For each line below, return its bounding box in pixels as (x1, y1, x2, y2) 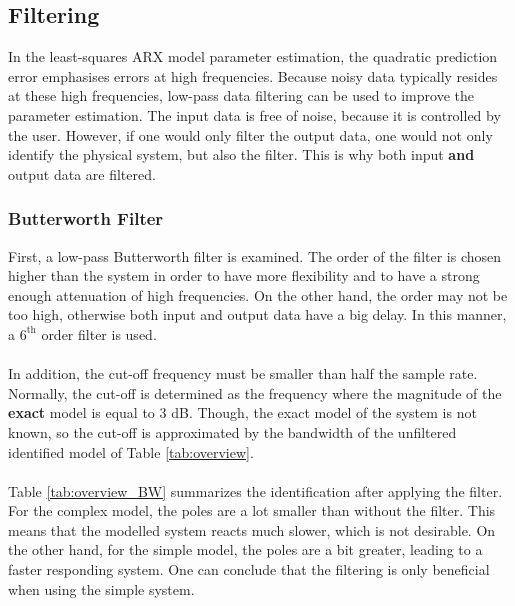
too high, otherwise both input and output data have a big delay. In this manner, (8, 304, 507, 325)
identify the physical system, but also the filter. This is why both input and (8, 144, 475, 165)
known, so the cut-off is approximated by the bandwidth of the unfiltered (8, 421, 457, 442)
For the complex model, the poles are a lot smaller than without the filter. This (8, 500, 496, 521)
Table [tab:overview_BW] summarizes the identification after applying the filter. (8, 480, 503, 501)
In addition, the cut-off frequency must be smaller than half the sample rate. (8, 363, 478, 384)
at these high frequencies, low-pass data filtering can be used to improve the (8, 85, 474, 106)
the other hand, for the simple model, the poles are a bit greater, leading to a (8, 539, 483, 560)
